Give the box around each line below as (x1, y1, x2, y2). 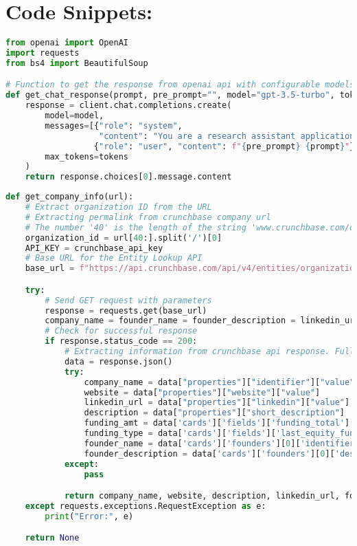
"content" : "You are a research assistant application (99, 131, 355, 141)
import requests (5, 48, 80, 58)
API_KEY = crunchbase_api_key (25, 243, 163, 253)
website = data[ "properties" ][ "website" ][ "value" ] (84, 387, 321, 397)
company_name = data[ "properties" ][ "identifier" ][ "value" (84, 377, 355, 387)
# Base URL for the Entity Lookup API (25, 253, 203, 263)
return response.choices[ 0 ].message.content (25, 172, 232, 182)
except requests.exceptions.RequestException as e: (25, 501, 266, 511)
